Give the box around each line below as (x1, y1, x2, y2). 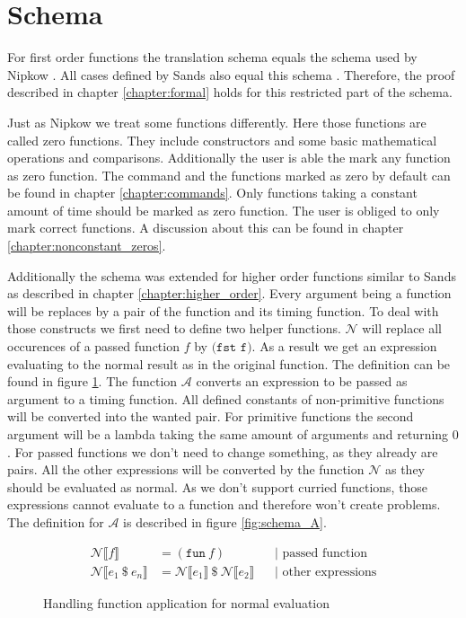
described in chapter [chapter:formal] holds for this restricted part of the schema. (7, 83, 453, 102)
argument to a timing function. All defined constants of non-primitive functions (7, 389, 444, 408)
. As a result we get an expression (251, 337, 437, 356)
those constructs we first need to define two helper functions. (7, 319, 341, 338)
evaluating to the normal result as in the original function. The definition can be (7, 354, 451, 373)
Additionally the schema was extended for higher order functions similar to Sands (7, 266, 456, 285)
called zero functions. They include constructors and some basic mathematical (7, 130, 437, 149)
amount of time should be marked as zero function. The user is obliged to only (7, 200, 440, 219)
